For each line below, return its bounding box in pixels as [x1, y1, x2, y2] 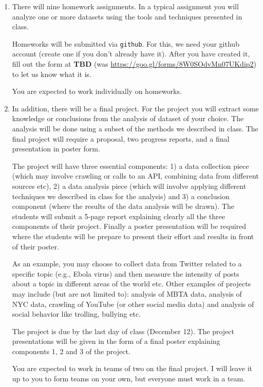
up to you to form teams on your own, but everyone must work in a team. [12, 373, 246, 384]
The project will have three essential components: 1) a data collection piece [12, 160, 249, 171]
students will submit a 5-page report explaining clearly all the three [12, 210, 225, 221]
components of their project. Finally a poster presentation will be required [12, 221, 247, 231]
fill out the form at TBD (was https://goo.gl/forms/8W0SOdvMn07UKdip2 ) [12, 59, 257, 69]
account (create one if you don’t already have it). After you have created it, [12, 48, 250, 59]
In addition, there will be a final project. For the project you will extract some [12, 103, 259, 113]
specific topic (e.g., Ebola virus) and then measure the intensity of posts [12, 268, 239, 279]
